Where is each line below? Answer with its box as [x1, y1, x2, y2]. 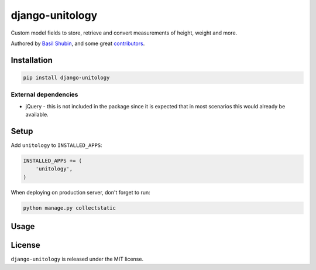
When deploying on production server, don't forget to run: [11, 189, 150, 196]
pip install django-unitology [23, 74, 110, 81]
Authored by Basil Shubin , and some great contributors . [11, 40, 145, 47]
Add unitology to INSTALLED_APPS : [11, 141, 102, 149]
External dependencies [11, 91, 78, 99]
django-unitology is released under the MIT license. [11, 255, 143, 263]
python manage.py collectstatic [23, 204, 116, 211]
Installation [11, 55, 53, 65]
